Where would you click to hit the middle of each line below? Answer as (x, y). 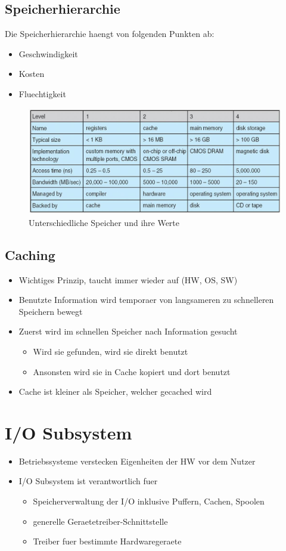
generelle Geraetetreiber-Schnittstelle (100, 521)
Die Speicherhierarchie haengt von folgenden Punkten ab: (110, 34)
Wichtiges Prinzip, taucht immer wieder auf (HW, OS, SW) (128, 279)
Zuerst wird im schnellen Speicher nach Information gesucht (128, 331)
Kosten (32, 74)
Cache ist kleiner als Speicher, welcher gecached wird (115, 391)
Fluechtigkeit (42, 93)
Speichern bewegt (51, 311)
